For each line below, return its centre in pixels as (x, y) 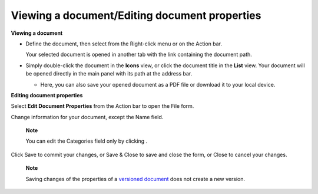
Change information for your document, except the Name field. (87, 117)
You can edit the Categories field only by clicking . (87, 141)
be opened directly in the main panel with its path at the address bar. (109, 74)
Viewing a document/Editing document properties (136, 15)
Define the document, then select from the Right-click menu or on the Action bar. (124, 44)
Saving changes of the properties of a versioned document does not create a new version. (135, 179)
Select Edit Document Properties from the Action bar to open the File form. (102, 106)
